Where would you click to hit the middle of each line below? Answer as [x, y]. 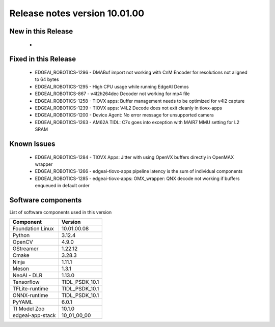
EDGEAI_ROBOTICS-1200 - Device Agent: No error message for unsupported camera [124, 115]
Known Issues [32, 144]
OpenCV [23, 242]
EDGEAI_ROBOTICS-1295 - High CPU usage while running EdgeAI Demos [112, 86]
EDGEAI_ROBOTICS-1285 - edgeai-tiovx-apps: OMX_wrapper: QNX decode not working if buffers [137, 179]
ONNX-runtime [30, 295]
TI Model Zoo [29, 309]
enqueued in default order [62, 186]
